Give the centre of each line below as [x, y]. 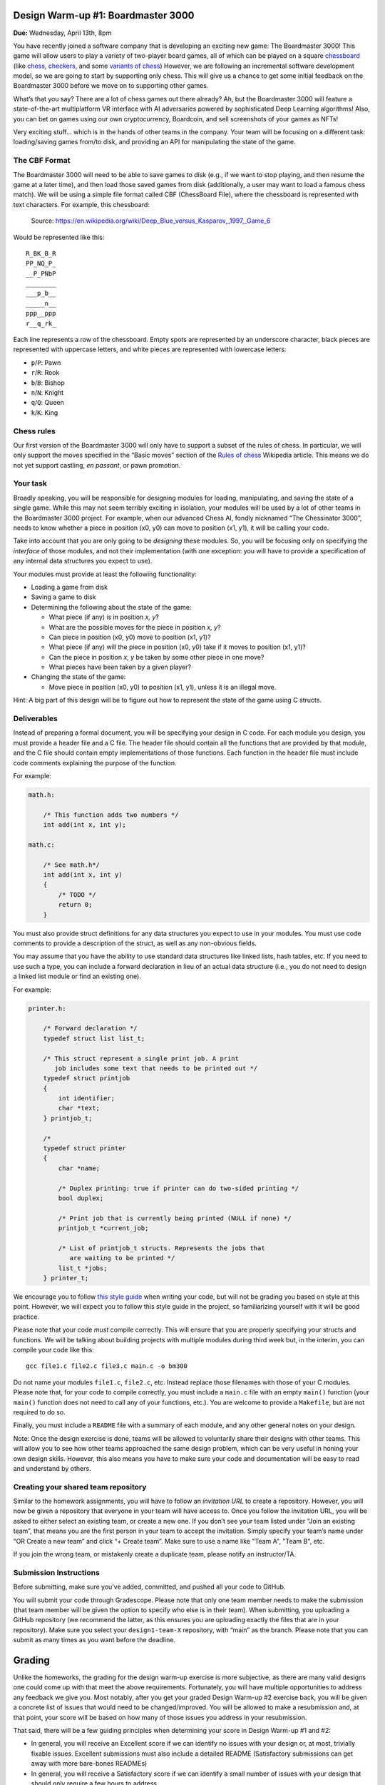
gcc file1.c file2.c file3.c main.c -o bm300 [107, 1366]
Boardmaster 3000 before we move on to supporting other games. [111, 86]
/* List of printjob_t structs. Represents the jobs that [161, 1248]
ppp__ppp [41, 313]
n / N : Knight [47, 392]
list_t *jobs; [83, 1268]
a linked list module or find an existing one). [77, 976]
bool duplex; [81, 1198]
